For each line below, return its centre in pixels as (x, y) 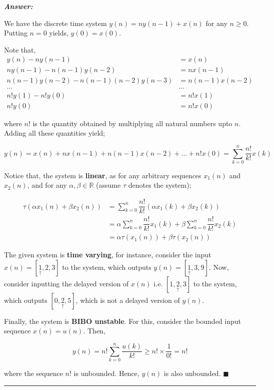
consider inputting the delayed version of (66, 283)
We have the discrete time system (55, 23)
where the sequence (33, 373)
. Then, (94, 331)
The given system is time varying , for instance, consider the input (108, 255)
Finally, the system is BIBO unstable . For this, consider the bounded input (122, 321)
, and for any (47, 185)
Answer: (18, 6)
